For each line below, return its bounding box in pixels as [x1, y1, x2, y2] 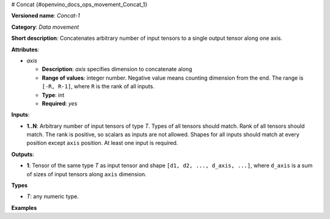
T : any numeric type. [26, 193, 79, 200]
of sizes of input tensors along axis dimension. [26, 170, 147, 177]
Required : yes [42, 100, 78, 107]
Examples [11, 204, 37, 211]
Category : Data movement [11, 23, 79, 31]
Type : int [42, 91, 65, 98]
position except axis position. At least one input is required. [26, 139, 178, 147]
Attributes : [11, 46, 40, 53]
